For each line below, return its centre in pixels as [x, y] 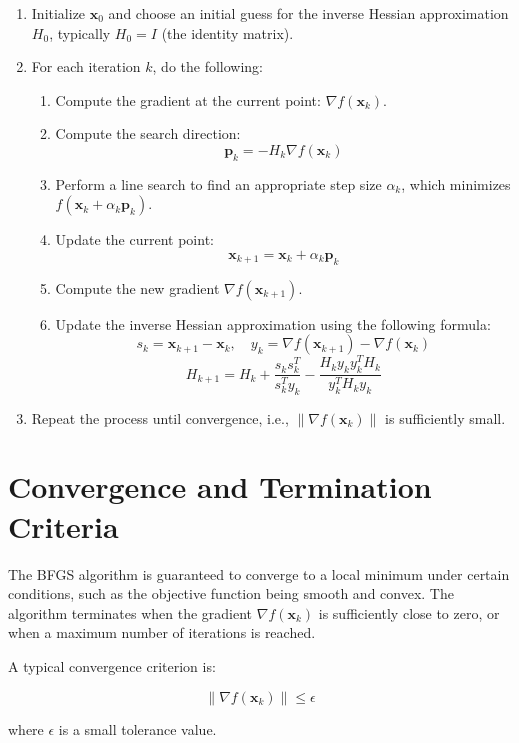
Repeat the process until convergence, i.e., [160, 417]
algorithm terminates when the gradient [130, 612]
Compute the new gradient [137, 287]
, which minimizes [456, 183]
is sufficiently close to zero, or [409, 612]
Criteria [63, 525]
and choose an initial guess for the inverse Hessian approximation [308, 13]
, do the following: [208, 66]
